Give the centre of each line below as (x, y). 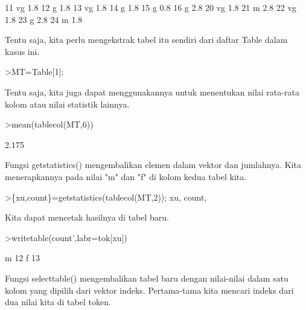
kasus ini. (22, 51)
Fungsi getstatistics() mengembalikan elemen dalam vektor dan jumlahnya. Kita (153, 165)
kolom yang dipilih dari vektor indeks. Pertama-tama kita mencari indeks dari (149, 290)
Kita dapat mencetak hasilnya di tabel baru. (87, 217)
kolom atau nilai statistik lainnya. (67, 104)
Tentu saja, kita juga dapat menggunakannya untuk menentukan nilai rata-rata (152, 92)
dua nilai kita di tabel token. (58, 302)
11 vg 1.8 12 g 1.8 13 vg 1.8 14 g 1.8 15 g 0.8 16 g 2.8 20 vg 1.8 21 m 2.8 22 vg (151, 7)
